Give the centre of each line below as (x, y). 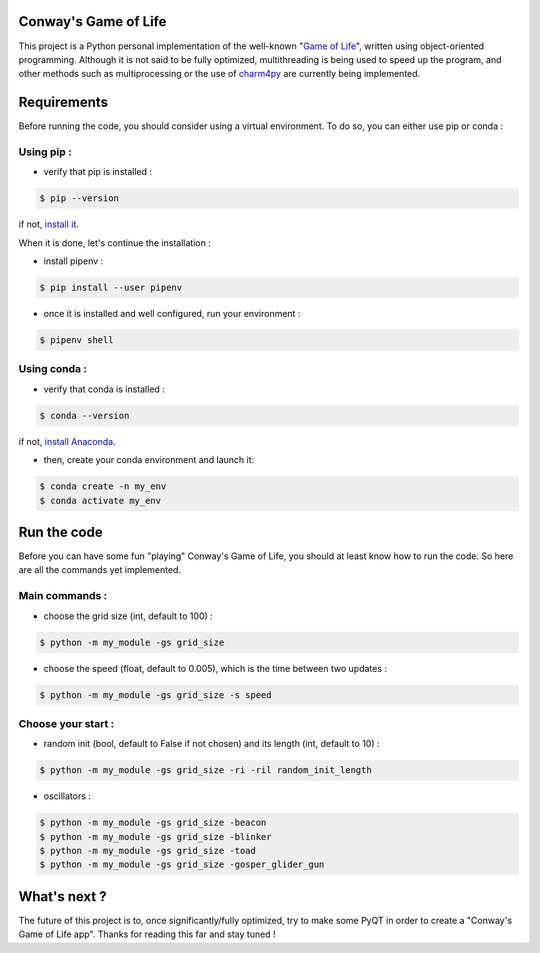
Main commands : (63, 596)
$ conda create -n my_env (103, 486)
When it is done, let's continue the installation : (115, 242)
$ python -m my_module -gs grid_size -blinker (155, 836)
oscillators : (67, 796)
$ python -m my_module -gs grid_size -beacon (153, 823)
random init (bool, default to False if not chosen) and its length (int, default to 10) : (211, 744)
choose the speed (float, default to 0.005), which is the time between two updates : (215, 668)
